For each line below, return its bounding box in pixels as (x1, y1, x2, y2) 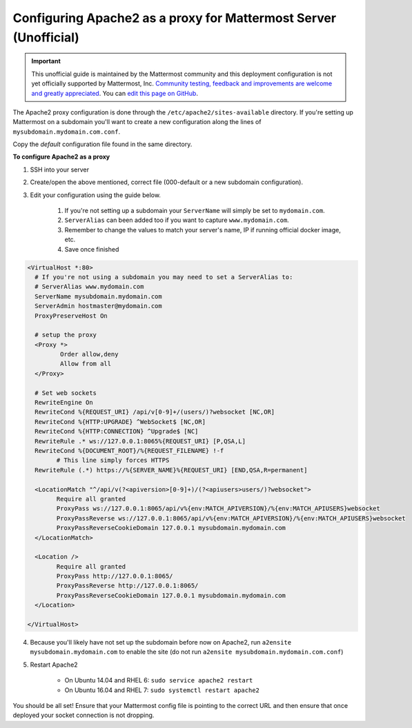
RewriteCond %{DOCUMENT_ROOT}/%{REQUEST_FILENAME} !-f (35, 447, 224, 454)
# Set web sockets (35, 389, 97, 396)
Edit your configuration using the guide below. (30, 190, 161, 199)
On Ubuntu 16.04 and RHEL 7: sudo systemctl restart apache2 (64, 686, 260, 694)
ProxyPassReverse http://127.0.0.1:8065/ (56, 582, 199, 589)
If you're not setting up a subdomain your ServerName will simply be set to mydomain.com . (64, 207, 325, 215)
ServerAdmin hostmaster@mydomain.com (35, 302, 162, 310)
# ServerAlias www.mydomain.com (35, 283, 144, 291)
